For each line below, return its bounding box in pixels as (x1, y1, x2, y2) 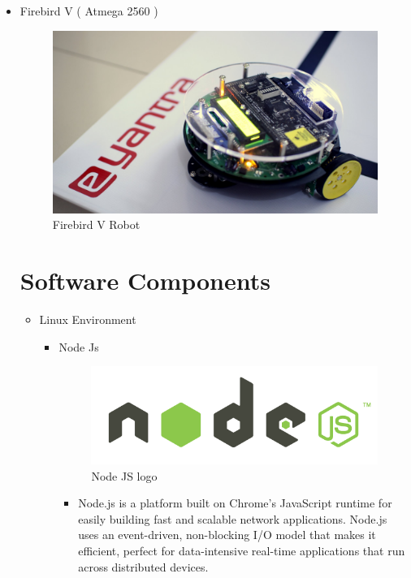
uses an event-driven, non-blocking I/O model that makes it (78, 526, 376, 543)
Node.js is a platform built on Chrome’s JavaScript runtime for (78, 494, 392, 511)
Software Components (19, 264, 270, 297)
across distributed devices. (78, 558, 209, 575)
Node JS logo (91, 467, 158, 484)
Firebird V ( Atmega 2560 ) (19, 2, 158, 19)
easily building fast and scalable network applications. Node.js (78, 510, 387, 527)
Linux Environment (39, 311, 136, 328)
